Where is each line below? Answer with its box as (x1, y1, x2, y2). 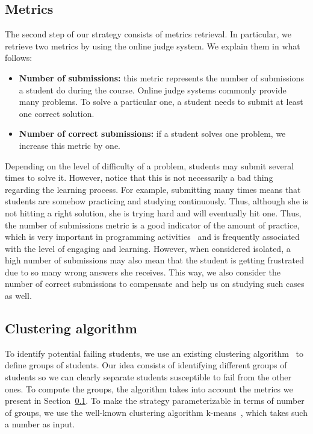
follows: (5, 51, 33, 64)
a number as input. (5, 418, 75, 430)
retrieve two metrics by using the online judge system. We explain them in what (5, 39, 300, 52)
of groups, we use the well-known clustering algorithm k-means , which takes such (5, 406, 308, 418)
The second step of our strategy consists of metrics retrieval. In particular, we (5, 28, 291, 40)
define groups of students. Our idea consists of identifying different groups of (5, 359, 287, 371)
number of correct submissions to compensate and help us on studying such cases (5, 277, 305, 290)
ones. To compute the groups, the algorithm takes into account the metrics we (5, 382, 293, 395)
